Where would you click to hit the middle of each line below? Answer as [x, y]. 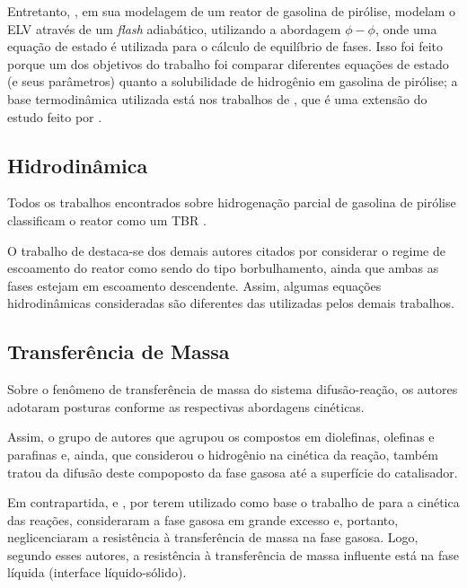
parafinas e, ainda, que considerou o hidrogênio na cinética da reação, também [223, 454]
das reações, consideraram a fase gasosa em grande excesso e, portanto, [203, 519]
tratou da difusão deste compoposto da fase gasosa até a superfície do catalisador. [233, 472]
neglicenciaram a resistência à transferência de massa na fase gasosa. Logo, [213, 537]
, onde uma [406, 28]
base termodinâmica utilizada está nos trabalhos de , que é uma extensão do [217, 98]
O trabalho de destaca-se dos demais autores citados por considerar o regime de [226, 250]
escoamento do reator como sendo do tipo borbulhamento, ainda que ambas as [223, 268]
